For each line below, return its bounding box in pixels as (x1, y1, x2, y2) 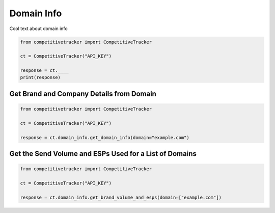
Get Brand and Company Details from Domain (9, 89, 156, 98)
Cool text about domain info (9, 25, 68, 32)
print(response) (20, 74, 61, 81)
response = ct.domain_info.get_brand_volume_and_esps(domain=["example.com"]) (20, 194, 222, 200)
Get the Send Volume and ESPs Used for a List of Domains (9, 149, 197, 158)
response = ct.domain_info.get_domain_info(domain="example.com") (20, 135, 189, 140)
